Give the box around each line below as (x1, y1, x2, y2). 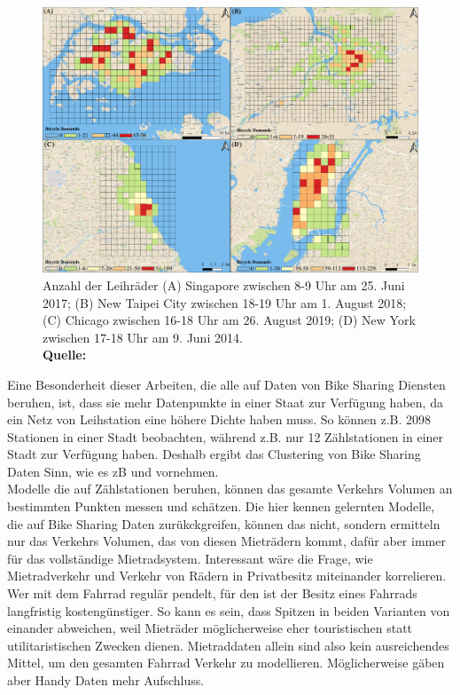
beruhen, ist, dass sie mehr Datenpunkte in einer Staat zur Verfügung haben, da (7, 392, 443, 411)
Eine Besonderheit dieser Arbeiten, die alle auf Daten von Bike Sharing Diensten (7, 375, 446, 393)
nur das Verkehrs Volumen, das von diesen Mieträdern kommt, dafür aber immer (7, 532, 446, 550)
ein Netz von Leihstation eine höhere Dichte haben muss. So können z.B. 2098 (7, 410, 431, 429)
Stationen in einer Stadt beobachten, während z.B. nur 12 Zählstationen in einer (7, 427, 444, 446)
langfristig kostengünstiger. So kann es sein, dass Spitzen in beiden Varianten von (7, 601, 450, 620)
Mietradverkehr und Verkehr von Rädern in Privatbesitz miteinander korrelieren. (7, 566, 447, 585)
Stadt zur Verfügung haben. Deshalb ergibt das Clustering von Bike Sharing (7, 445, 421, 463)
